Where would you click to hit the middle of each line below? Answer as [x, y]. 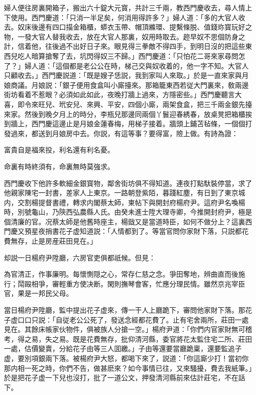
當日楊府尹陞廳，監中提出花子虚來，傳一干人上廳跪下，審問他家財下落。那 [125, 310]
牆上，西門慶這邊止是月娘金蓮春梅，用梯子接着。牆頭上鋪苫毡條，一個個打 [131, 124]
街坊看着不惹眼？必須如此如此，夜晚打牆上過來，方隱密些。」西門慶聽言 [119, 94]
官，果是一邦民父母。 [38, 293]
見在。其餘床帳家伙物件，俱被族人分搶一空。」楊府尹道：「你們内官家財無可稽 [128, 329]
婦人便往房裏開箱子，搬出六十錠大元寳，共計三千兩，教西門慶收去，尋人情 [125, 7]
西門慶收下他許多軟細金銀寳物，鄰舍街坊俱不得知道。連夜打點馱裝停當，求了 [128, 183]
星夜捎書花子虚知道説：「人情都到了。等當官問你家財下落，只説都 [136, 231]
